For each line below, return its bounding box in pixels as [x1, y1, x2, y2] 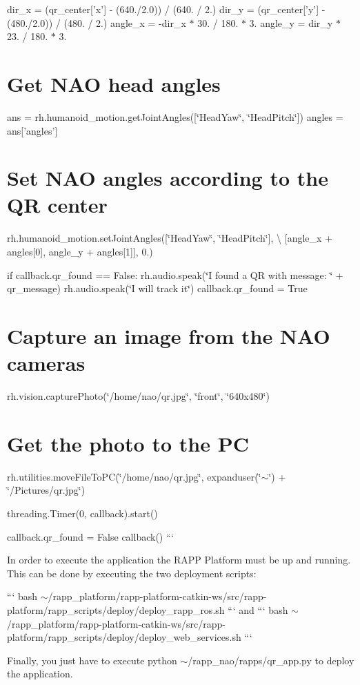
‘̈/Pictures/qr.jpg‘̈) [7, 483, 86, 497]
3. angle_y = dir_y [249, 15, 333, 30]
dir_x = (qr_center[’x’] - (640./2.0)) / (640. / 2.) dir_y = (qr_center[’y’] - [7, 2, 326, 16]
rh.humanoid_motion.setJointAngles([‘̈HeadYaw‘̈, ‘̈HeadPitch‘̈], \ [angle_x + [7, 231, 332, 245]
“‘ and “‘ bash [228, 602, 288, 617]
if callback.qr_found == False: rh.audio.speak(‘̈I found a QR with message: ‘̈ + [7, 267, 343, 282]
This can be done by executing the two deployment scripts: [7, 566, 257, 580]
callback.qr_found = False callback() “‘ [7, 529, 174, 543]
